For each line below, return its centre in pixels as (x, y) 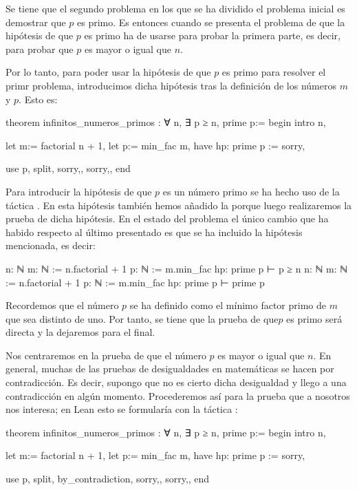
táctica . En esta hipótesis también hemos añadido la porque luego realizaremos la (179, 205)
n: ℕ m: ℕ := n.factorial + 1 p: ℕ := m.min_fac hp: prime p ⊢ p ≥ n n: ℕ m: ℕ (177, 268)
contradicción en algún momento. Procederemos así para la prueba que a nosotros (178, 395)
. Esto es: (38, 99)
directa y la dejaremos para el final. (80, 332)
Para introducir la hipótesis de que (79, 191)
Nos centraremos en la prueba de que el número (106, 355)
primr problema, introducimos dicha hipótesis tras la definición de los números (171, 85)
